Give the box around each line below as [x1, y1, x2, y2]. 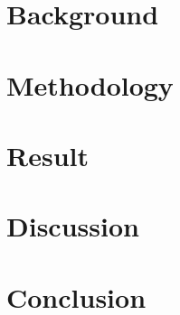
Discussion [6, 208, 139, 245]
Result [6, 136, 89, 173]
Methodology [6, 66, 174, 103]
